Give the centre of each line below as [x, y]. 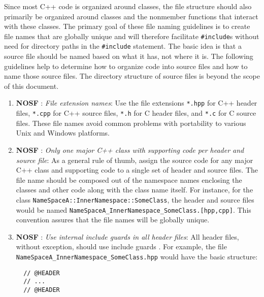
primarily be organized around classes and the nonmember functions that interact [131, 16]
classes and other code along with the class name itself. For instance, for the [135, 190]
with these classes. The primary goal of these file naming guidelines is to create [127, 26]
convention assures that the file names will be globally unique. [113, 220]
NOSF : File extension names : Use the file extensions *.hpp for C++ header [137, 103]
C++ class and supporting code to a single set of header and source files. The [137, 170]
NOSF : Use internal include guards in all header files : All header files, [127, 236]
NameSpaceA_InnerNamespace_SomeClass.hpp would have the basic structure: [137, 257]
